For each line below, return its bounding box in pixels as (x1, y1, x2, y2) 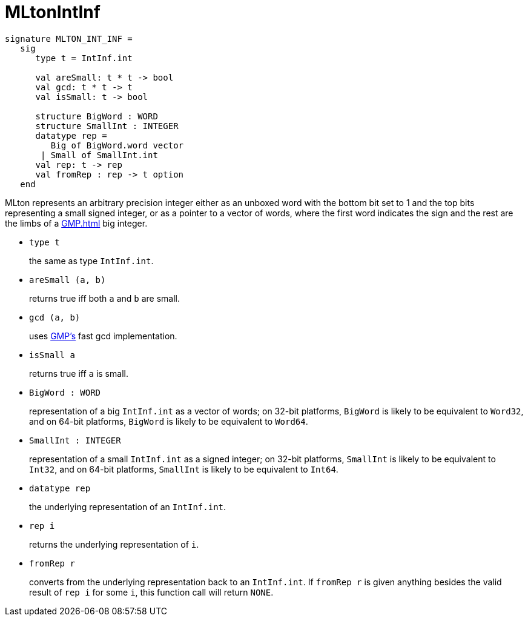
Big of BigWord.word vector (50, 140, 184, 150)
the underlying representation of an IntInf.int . (29, 501, 226, 512)
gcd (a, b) (29, 312, 81, 322)
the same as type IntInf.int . (29, 255, 154, 266)
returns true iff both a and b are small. (29, 293, 180, 304)
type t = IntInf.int (35, 53, 133, 63)
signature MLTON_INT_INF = (5, 33, 133, 44)
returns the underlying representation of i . (29, 539, 199, 550)
